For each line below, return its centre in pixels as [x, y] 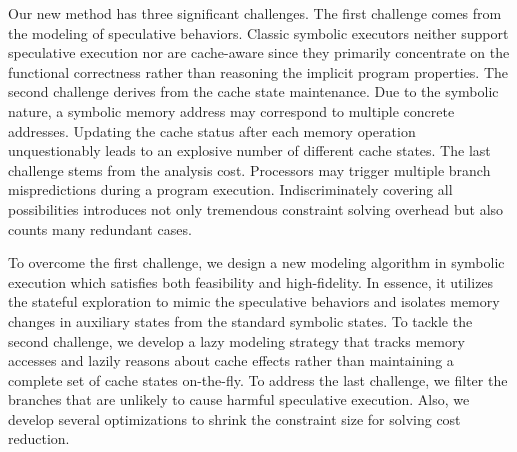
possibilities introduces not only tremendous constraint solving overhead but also [256, 208]
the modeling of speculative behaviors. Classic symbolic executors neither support [258, 32]
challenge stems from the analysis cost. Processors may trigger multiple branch [249, 169]
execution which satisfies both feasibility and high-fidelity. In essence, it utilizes [251, 281]
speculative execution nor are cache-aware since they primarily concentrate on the [259, 52]
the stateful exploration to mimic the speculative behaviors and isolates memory [254, 301]
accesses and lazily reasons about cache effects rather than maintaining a [231, 360]
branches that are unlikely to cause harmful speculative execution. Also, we [239, 399]
